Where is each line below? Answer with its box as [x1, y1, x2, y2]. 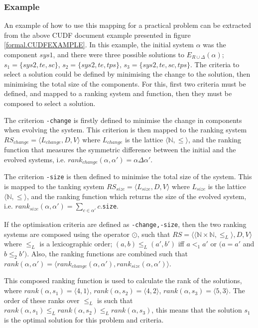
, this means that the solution [151, 305, 242, 315]
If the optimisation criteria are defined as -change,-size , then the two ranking [4, 219, 247, 229]
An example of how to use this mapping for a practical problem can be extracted [4, 20, 252, 30]
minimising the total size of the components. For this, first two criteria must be [4, 78, 246, 89]
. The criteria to [190, 59, 240, 69]
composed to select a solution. [4, 98, 96, 108]
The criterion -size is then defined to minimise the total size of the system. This [4, 171, 252, 182]
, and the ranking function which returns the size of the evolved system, [26, 191, 247, 201]
